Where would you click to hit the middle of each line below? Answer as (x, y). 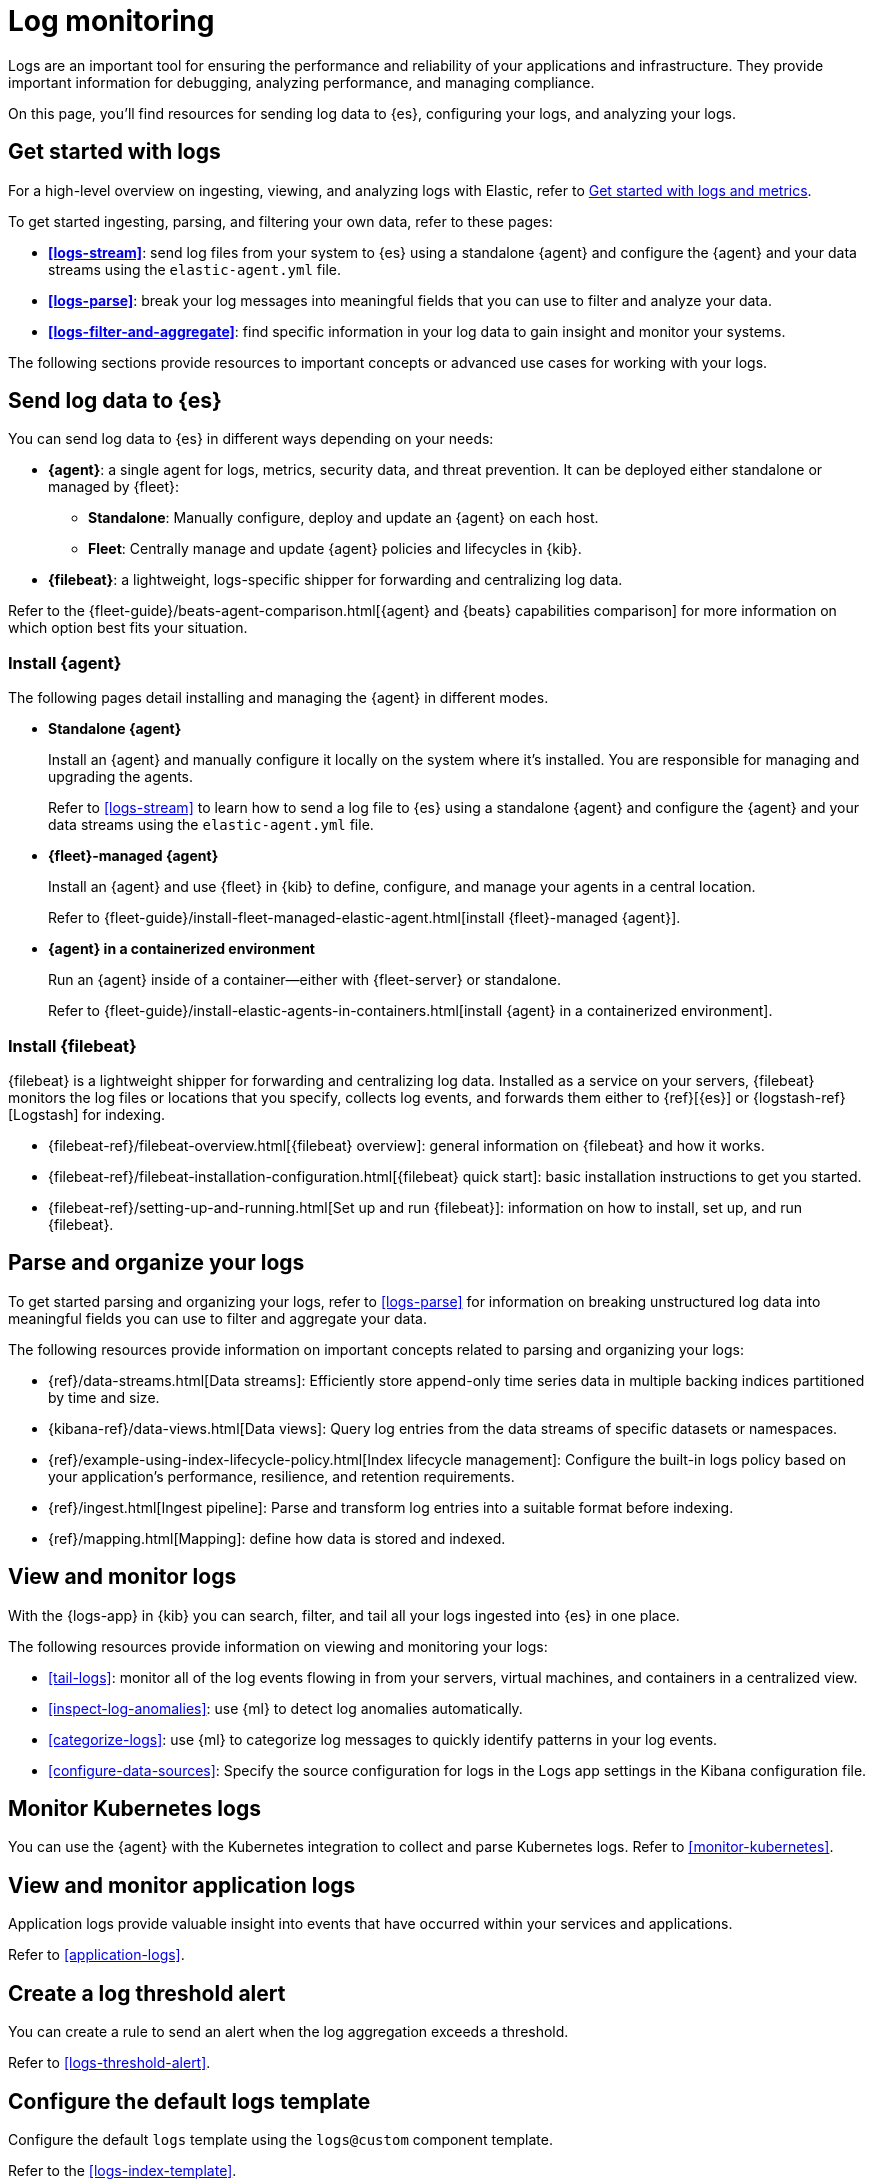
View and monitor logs (122, 1577)
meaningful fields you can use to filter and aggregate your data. (218, 1318)
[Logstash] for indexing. (86, 1114)
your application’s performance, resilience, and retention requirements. (281, 1476)
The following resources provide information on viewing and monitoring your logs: (278, 1646)
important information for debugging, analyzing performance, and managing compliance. (301, 82)
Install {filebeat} (72, 1045)
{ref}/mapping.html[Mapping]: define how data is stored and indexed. (277, 1538)
